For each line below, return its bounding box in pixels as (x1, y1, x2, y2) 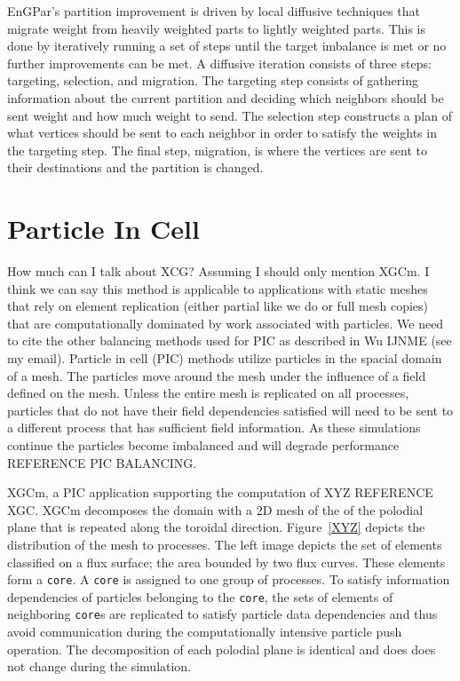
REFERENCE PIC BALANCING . (7, 453, 197, 471)
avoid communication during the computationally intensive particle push (7, 622, 402, 641)
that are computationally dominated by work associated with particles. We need (7, 313, 444, 332)
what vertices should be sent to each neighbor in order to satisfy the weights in (7, 123, 437, 142)
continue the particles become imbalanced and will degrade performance (7, 436, 400, 454)
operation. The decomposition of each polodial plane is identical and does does (7, 639, 436, 658)
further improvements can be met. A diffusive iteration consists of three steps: (7, 53, 432, 72)
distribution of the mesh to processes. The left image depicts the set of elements (7, 535, 442, 553)
